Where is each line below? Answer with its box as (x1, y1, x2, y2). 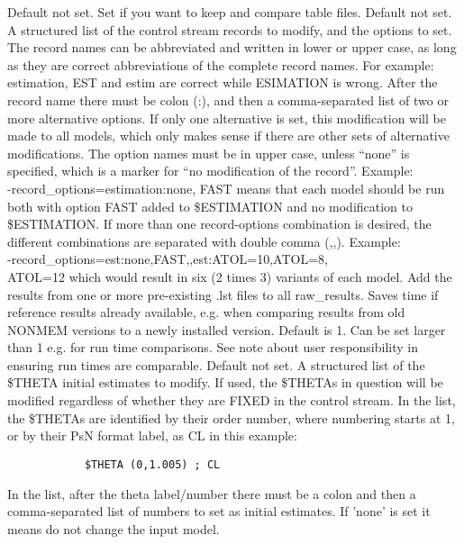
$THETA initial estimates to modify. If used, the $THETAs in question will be (7, 373, 443, 392)
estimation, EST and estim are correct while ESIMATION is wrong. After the (7, 73, 438, 92)
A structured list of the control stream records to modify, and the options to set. (7, 20, 452, 39)
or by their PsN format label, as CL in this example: (7, 426, 297, 445)
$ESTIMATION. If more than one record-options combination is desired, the (7, 214, 432, 233)
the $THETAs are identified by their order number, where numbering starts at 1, (7, 408, 455, 427)
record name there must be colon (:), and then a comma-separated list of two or (7, 90, 449, 109)
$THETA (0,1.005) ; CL (84, 458, 221, 471)
